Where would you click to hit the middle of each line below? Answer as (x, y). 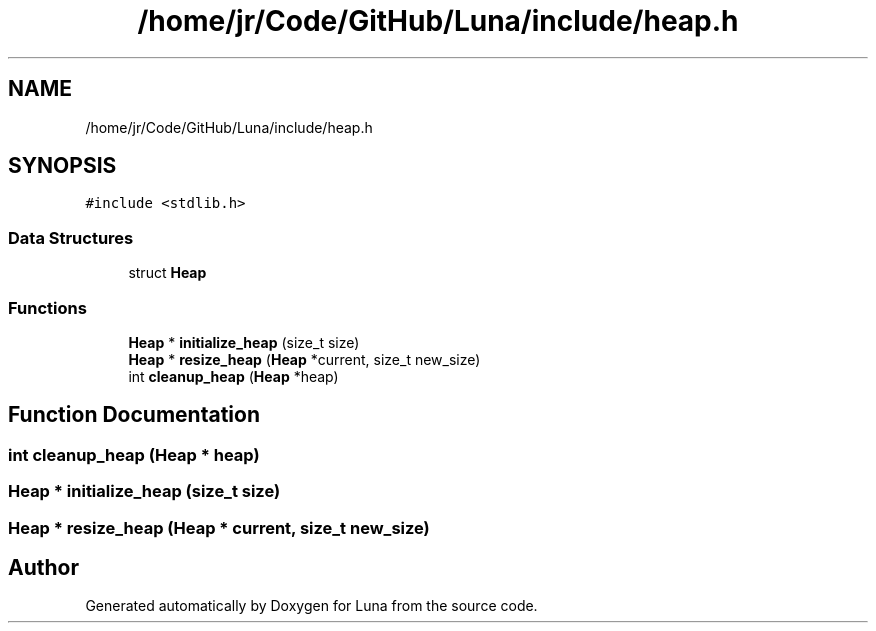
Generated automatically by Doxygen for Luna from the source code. (311, 606)
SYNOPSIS (62, 166)
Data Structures (71, 237)
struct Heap (167, 273)
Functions (47, 307)
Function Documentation (134, 415)
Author (43, 567)
